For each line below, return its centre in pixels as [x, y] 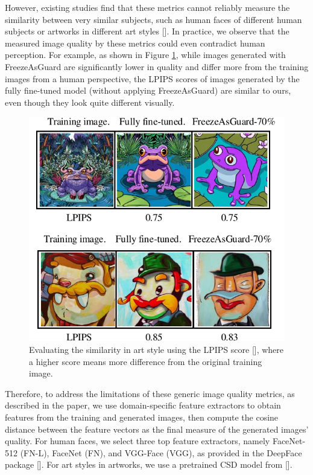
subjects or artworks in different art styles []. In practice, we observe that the [147, 31]
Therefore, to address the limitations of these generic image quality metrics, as [150, 393]
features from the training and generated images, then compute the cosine [142, 417]
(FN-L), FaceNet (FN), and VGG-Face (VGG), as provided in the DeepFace [161, 452]
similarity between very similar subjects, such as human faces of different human [153, 19]
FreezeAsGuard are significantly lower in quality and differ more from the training [157, 66]
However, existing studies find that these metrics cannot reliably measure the [147, 7]
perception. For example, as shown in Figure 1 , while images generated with [145, 55]
